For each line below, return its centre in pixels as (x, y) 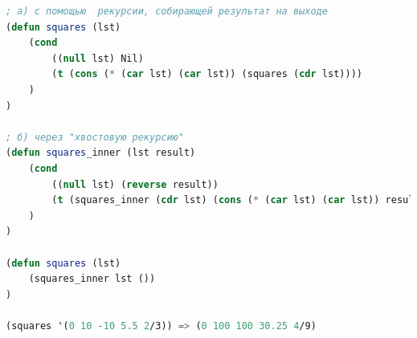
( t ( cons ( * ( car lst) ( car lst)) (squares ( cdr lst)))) (207, 74)
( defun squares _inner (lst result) (101, 153)
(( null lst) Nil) (98, 58)
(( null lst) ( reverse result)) (135, 184)
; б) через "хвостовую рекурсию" (95, 137)
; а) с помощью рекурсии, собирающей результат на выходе (167, 11)
